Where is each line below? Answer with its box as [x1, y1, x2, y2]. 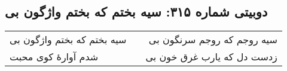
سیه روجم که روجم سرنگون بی [148, 33, 277, 47]
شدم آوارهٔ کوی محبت [10, 50, 99, 64]
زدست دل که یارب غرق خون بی [145, 50, 277, 64]
